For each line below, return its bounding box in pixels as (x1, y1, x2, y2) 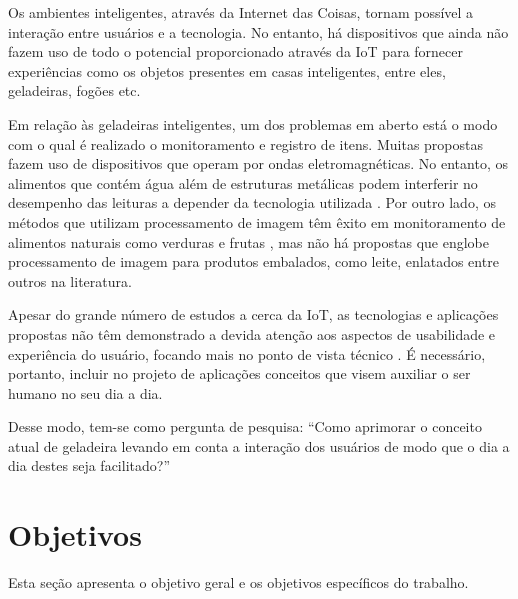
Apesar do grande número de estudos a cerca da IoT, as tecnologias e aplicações (8, 304, 499, 325)
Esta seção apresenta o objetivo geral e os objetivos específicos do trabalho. (8, 572, 469, 593)
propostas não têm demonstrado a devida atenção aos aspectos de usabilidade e (8, 323, 496, 344)
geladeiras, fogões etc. (8, 80, 141, 101)
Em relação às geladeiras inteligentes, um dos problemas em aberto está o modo (8, 113, 498, 134)
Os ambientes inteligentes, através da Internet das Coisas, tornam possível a (8, 2, 474, 22)
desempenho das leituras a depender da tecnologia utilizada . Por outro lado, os (8, 192, 496, 213)
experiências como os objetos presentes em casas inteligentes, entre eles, (8, 60, 446, 81)
